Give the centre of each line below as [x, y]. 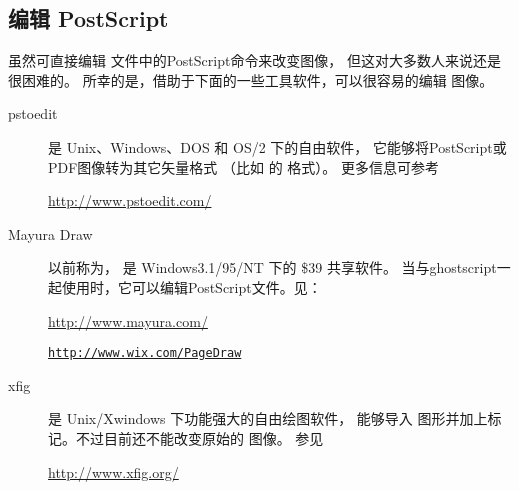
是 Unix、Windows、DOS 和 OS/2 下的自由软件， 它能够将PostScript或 [277, 146]
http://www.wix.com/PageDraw [145, 353]
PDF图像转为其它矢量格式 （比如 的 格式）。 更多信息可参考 [244, 166]
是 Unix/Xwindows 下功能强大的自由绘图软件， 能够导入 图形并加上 [268, 418]
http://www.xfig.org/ [113, 471]
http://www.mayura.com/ [128, 320]
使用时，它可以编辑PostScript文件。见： [191, 286]
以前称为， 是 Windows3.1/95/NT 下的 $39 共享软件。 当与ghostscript [272, 267]
